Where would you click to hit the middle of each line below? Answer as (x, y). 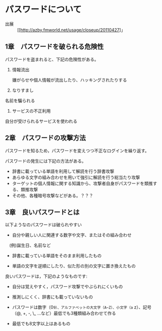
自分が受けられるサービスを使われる (41, 121)
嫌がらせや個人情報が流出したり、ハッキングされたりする (70, 80)
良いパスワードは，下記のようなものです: (46, 276)
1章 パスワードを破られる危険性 (54, 47)
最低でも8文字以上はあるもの (41, 324)
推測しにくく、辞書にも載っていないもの (53, 297)
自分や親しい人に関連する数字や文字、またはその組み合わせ (72, 235)
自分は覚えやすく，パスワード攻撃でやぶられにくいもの (67, 287)
